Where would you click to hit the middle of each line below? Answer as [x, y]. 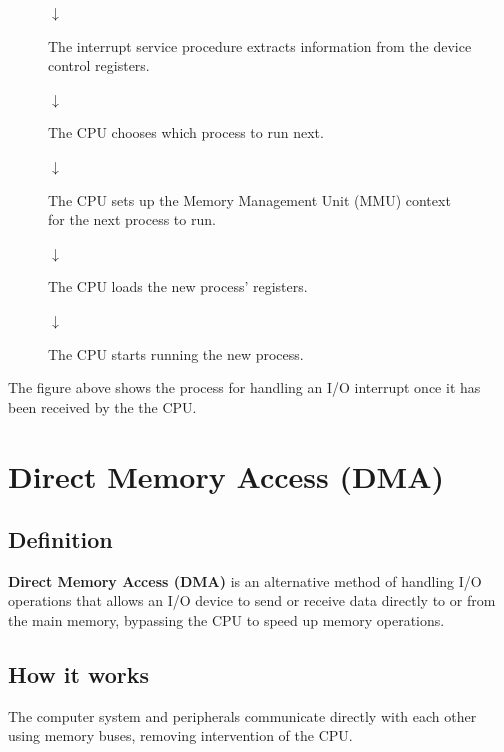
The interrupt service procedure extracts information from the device [260, 45]
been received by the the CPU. [102, 406]
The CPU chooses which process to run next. [186, 132]
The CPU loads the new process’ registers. [178, 286]
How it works [79, 674]
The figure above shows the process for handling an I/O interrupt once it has [244, 387]
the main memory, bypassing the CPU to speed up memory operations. [226, 620]
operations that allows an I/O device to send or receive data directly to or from [252, 600]
